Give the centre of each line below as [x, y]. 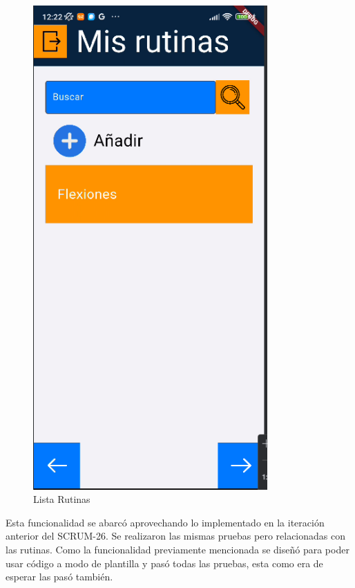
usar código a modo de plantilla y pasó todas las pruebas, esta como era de [164, 563]
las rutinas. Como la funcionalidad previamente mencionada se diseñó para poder [177, 549]
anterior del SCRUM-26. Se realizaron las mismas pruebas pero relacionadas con [175, 536]
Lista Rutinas [62, 499]
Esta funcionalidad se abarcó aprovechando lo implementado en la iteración [165, 522]
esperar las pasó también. [59, 577]
